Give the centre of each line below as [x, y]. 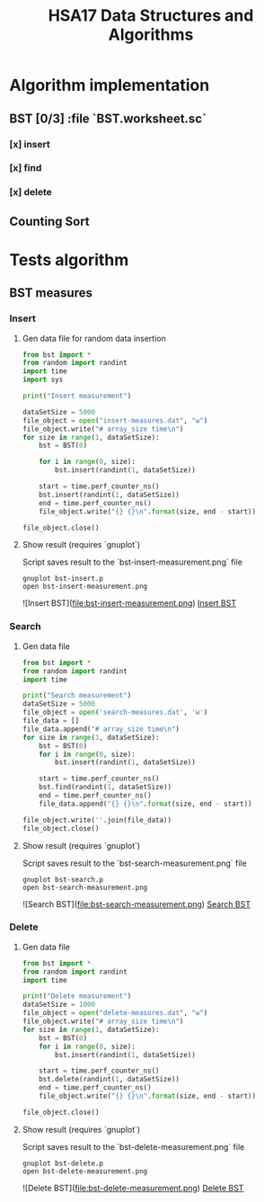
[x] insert [30, 144]
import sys [43, 380]
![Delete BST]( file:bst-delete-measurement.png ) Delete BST [133, 1188]
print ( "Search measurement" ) [77, 696]
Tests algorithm [69, 259]
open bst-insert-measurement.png [85, 587]
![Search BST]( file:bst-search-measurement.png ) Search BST [136, 904]
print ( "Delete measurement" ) [77, 996]
